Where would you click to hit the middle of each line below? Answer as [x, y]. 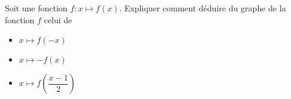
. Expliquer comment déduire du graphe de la [203, 8]
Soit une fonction [36, 8]
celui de [58, 19]
